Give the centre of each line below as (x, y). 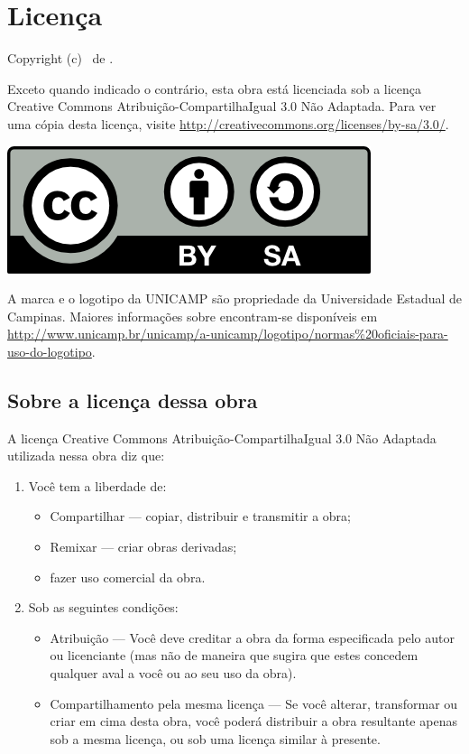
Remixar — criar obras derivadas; (143, 547)
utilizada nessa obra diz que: (86, 456)
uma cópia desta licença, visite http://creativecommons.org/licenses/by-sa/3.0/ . (228, 123)
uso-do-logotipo (50, 351)
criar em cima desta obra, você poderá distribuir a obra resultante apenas (253, 721)
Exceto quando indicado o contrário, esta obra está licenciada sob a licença (215, 88)
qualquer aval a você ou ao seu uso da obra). (173, 673)
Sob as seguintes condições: (103, 607)
